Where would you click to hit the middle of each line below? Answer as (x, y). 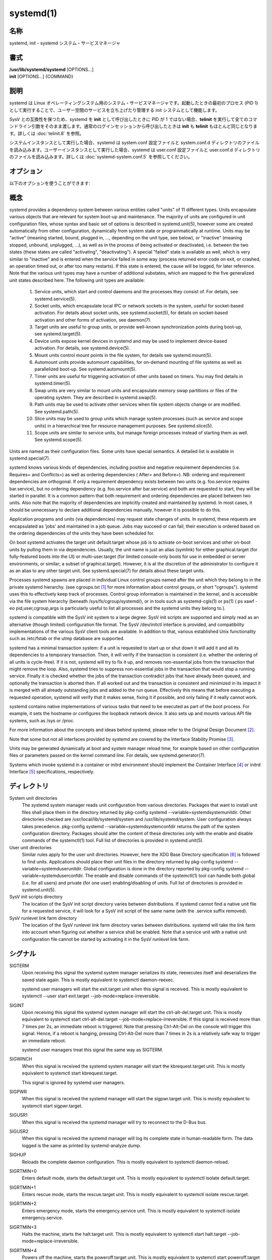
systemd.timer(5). (53, 384)
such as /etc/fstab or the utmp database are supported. (67, 639)
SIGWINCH (21, 1059)
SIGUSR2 (19, 1131)
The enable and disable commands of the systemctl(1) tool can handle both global (170, 876)
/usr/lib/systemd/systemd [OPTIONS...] (51, 69)
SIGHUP (18, 1155)
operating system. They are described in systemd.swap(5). (96, 397)
